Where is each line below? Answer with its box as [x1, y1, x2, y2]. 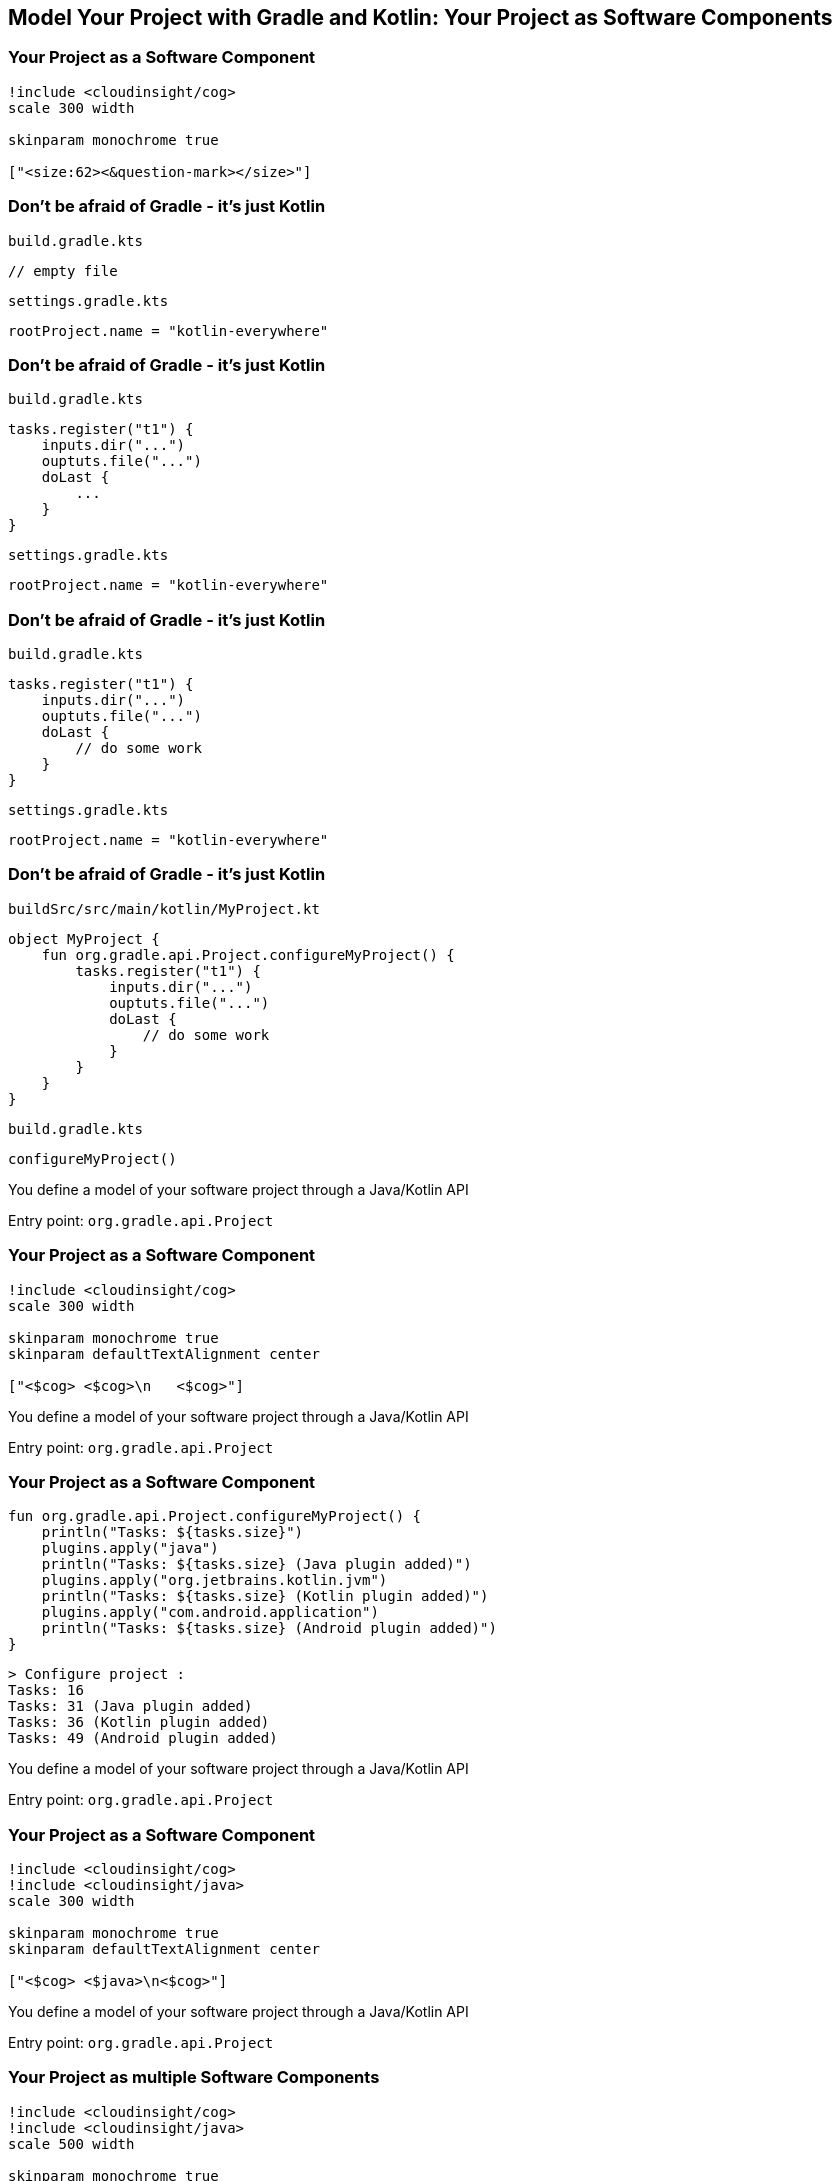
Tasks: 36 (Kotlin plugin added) [8, 1714, 270, 1731]
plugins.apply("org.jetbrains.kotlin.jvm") [41, 1572, 388, 1589]
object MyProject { [8, 930, 160, 947]
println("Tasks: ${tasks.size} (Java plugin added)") [41, 1556, 472, 1573]
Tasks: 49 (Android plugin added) [8, 1730, 278, 1747]
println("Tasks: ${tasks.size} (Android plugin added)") [41, 1620, 497, 1637]
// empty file [8, 262, 118, 279]
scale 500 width [8, 2135, 135, 2152]
